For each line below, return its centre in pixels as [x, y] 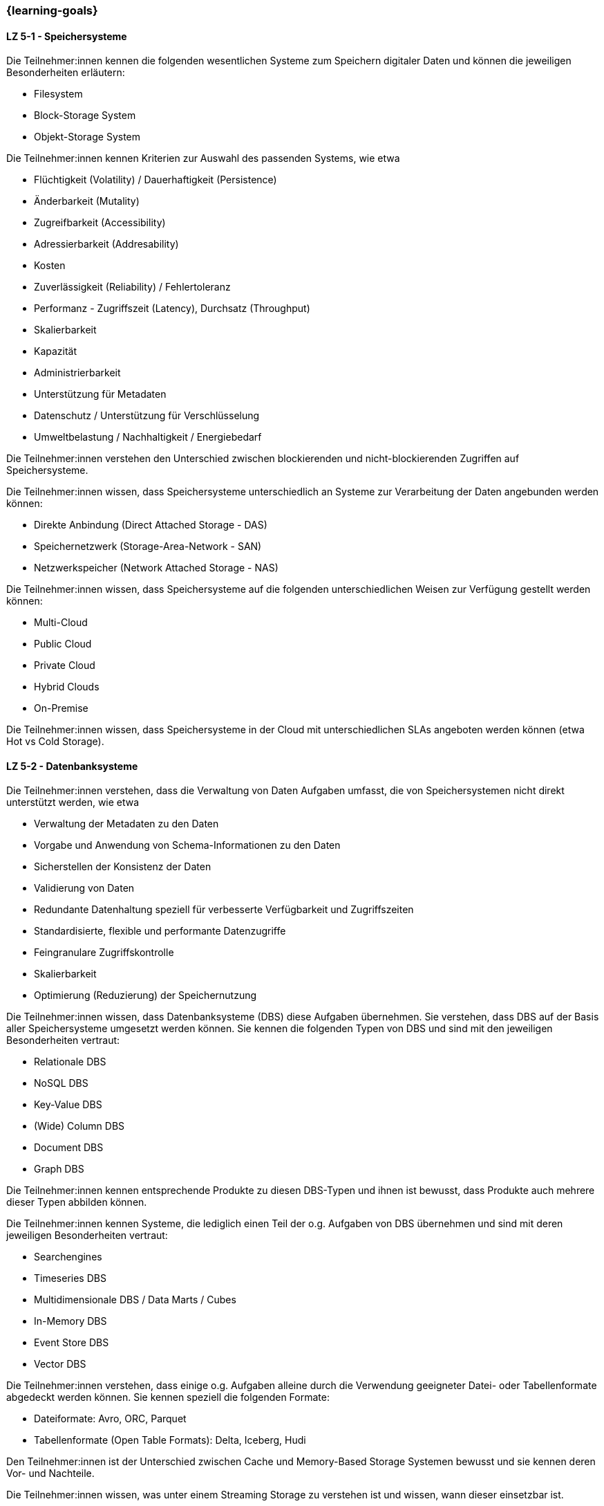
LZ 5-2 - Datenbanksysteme [72, 766]
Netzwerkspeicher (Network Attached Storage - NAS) [156, 568]
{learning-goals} [52, 10]
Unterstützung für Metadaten [100, 394]
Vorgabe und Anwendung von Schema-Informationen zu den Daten [187, 845]
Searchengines [68, 1257]
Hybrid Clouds [67, 687]
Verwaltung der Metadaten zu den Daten [126, 824]
